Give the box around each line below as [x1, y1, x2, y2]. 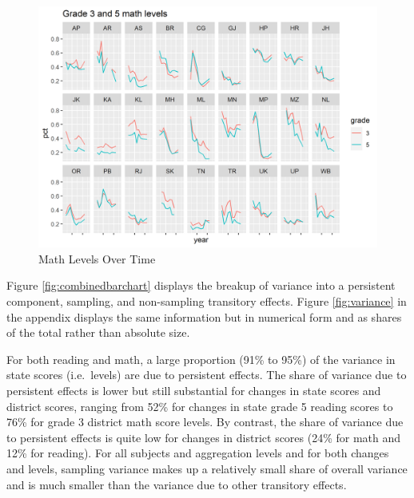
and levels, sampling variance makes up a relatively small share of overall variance [6, 460, 408, 476]
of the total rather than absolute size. [6, 324, 190, 341]
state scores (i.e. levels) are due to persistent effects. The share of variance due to [6, 366, 407, 383]
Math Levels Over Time [38, 250, 156, 267]
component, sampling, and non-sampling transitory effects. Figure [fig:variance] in [6, 293, 407, 310]
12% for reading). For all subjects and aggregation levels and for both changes [6, 445, 389, 461]
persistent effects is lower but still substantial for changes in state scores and [6, 382, 381, 399]
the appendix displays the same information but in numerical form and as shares [6, 308, 402, 325]
